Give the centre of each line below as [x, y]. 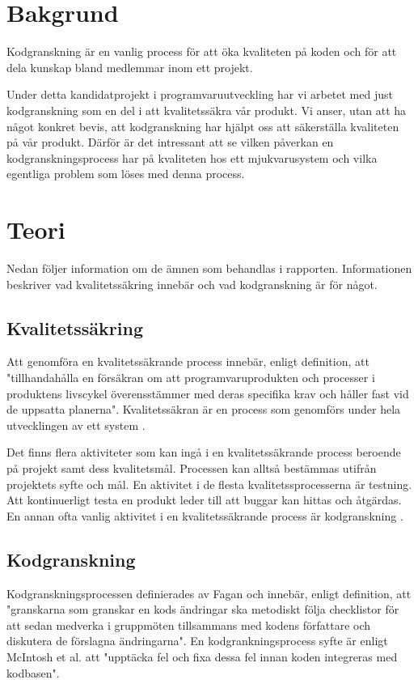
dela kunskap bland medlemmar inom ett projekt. [130, 67]
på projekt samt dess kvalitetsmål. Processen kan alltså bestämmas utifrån [192, 467]
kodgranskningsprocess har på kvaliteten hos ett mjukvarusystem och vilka [192, 157]
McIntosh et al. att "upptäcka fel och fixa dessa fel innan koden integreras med [202, 656]
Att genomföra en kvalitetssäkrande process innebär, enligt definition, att [188, 361]
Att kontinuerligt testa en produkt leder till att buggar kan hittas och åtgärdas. [204, 500]
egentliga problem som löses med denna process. [126, 174]
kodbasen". [33, 672]
